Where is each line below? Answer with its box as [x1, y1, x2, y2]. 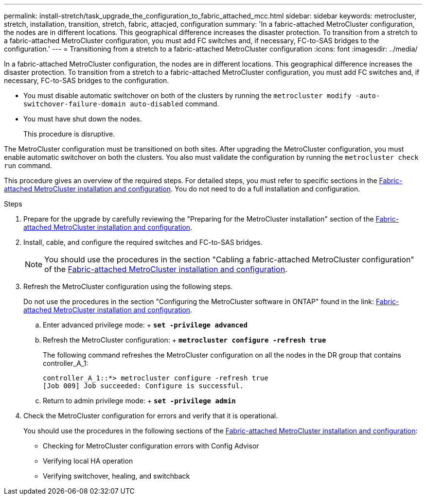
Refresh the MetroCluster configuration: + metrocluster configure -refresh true [43, 336, 326, 344]
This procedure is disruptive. [23, 130, 115, 138]
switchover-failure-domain [23, 100, 126, 108]
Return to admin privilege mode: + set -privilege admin [43, 396, 236, 405]
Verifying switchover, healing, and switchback [43, 472, 190, 480]
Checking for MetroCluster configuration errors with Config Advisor [43, 442, 259, 450]
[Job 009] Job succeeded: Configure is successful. [43, 382, 244, 390]
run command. [4, 161, 52, 170]
